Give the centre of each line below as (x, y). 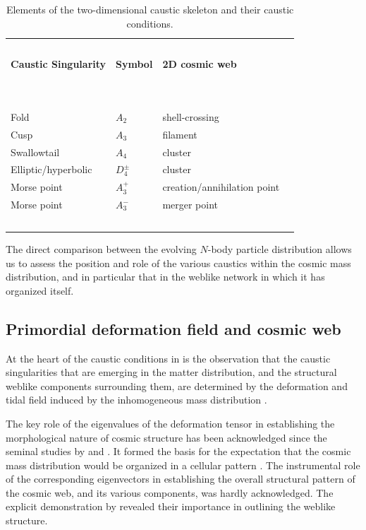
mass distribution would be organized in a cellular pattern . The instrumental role (183, 465)
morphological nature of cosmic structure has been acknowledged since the (166, 437)
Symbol (134, 64)
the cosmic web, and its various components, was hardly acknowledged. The (170, 492)
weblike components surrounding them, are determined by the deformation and (177, 385)
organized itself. (40, 290)
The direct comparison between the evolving (101, 248)
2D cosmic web (200, 64)
